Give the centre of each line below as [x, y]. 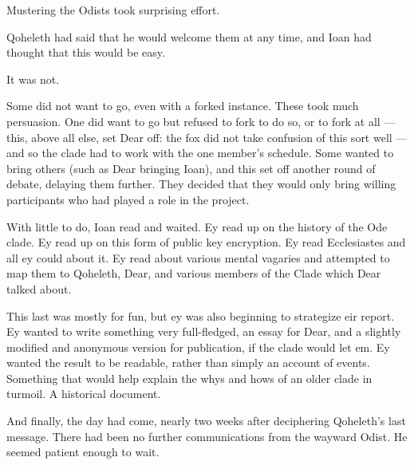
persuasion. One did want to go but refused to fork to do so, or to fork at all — [201, 121]
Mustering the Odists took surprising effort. [113, 10]
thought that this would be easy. [86, 52]
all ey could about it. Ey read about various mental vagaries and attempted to [198, 257]
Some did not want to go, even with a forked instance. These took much [183, 106]
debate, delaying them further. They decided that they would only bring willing [201, 184]
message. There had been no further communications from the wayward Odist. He [207, 436]
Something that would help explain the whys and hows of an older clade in [189, 378]
